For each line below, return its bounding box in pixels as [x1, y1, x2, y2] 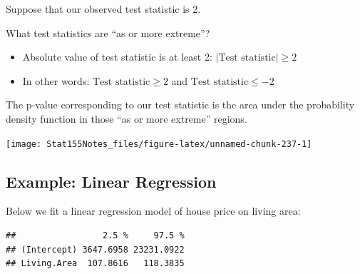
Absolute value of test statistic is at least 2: [22, 49, 212, 64]
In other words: [22, 73, 90, 88]
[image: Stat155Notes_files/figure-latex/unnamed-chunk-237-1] [6, 138, 312, 149]
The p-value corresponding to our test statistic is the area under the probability [6, 97, 355, 112]
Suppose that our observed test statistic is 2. [6, 1, 201, 16]
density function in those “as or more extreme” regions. [6, 111, 247, 126]
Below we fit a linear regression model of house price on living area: [6, 203, 301, 218]
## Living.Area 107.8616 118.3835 [6, 258, 185, 269]
